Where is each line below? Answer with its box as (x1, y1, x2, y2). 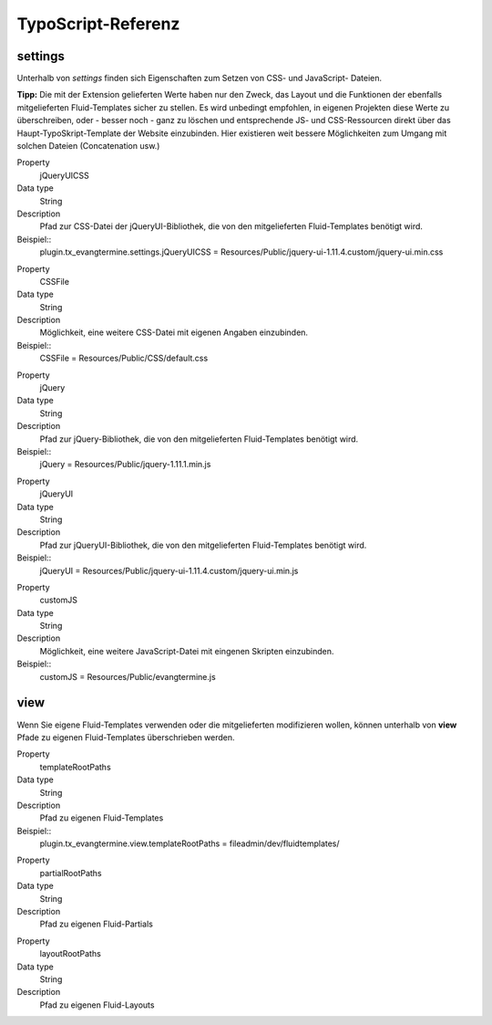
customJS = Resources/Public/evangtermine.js (39, 671, 216, 682)
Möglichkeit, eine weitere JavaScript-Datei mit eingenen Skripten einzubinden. (39, 645, 334, 656)
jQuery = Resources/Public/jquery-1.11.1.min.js (39, 459, 211, 470)
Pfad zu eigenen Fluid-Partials (39, 918, 154, 930)
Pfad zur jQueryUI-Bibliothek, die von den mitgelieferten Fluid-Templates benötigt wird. (39, 539, 367, 550)
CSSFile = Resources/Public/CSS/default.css (39, 352, 209, 364)
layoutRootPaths (39, 948, 102, 959)
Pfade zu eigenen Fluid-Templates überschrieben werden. (16, 731, 236, 743)
